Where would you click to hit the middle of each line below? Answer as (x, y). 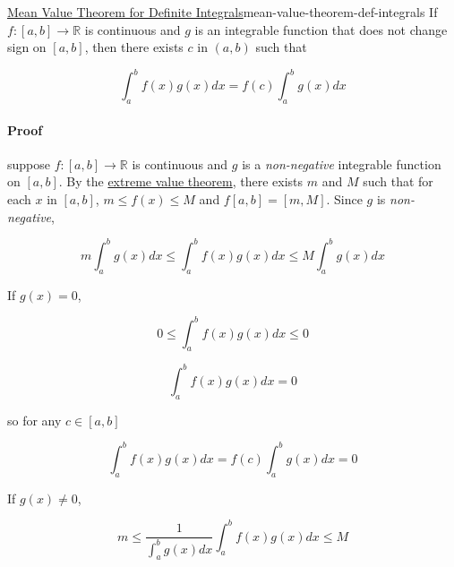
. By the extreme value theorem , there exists (181, 181)
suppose (29, 163)
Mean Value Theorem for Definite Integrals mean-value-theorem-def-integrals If (223, 12)
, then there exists (134, 47)
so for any (34, 420)
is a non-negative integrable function (342, 163)
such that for (398, 181)
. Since (344, 199)
